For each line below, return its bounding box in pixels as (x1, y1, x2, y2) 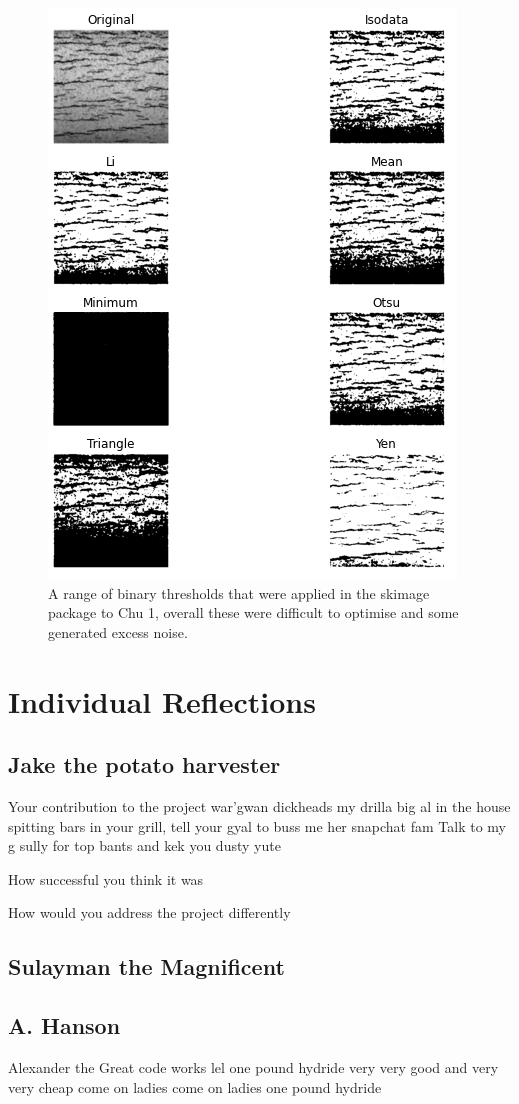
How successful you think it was (8, 868, 204, 889)
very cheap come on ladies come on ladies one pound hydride (8, 1076, 382, 1097)
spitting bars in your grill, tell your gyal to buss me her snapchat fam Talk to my (8, 815, 506, 836)
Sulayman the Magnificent (8, 951, 285, 982)
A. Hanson (8, 1010, 121, 1041)
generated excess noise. (48, 621, 188, 642)
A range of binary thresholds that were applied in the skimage (48, 582, 430, 603)
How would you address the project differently (8, 902, 291, 923)
